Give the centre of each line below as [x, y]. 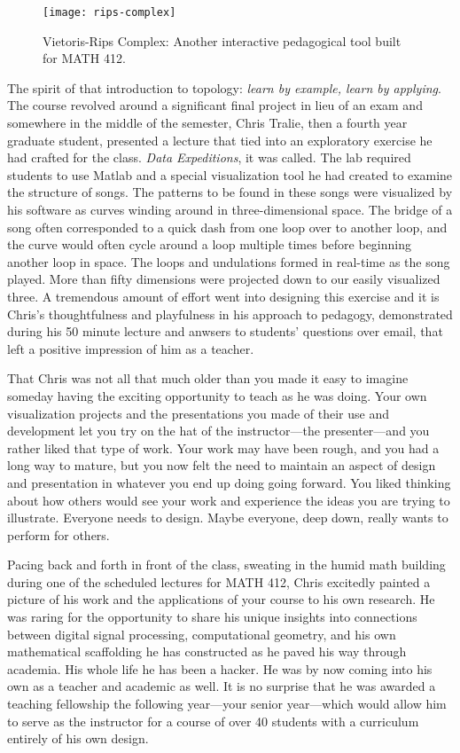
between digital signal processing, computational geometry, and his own [202, 634]
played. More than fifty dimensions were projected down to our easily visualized [224, 279]
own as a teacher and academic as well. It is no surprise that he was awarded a [222, 686]
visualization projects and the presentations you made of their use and [199, 413]
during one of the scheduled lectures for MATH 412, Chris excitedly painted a [219, 581]
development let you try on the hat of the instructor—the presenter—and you [218, 431]
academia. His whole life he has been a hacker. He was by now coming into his [220, 668]
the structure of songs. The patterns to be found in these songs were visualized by [230, 192]
